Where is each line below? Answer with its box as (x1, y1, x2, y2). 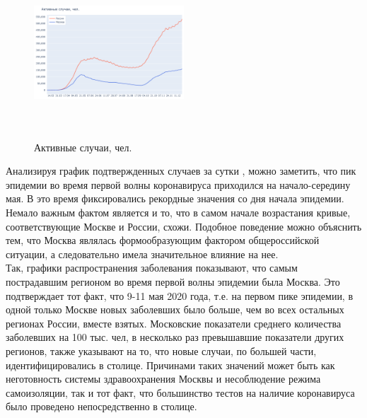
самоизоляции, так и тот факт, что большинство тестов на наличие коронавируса (6, 385, 355, 400)
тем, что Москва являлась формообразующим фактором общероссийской (6, 233, 320, 248)
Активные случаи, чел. (34, 139, 132, 154)
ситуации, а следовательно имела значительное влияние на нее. (6, 246, 279, 261)
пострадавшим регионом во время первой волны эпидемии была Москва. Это (6, 274, 340, 289)
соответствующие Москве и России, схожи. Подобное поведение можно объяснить (6, 219, 362, 233)
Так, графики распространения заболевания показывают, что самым (6, 260, 298, 275)
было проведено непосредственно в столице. (6, 399, 197, 414)
